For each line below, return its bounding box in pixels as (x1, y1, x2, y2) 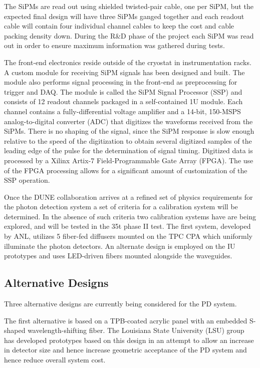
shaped (4, 325, 26, 335)
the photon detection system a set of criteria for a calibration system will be (4, 201, 238, 212)
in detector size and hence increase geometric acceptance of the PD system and (4, 344, 247, 355)
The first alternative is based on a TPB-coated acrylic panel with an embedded (4, 315, 247, 325)
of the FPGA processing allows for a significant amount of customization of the (4, 165, 247, 175)
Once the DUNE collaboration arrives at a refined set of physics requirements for (4, 191, 253, 202)
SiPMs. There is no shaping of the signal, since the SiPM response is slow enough (4, 126, 254, 136)
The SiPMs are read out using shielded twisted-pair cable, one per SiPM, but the (4, 1, 253, 11)
